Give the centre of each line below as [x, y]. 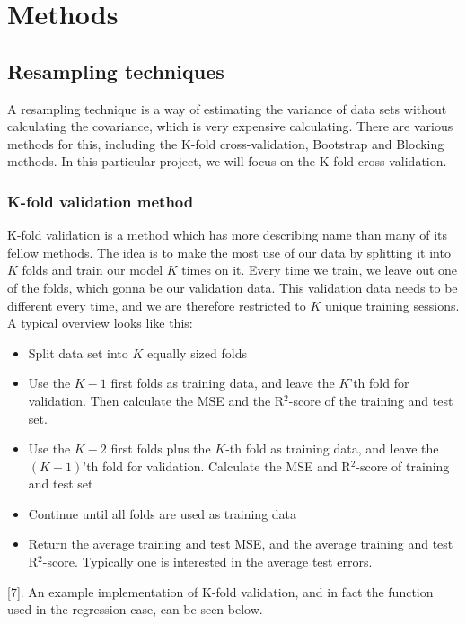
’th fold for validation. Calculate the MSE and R [217, 466]
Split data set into [78, 352]
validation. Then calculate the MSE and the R [156, 400]
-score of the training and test [371, 400]
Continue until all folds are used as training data [163, 513]
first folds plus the [161, 448]
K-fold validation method [101, 201]
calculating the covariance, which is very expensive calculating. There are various [230, 126]
